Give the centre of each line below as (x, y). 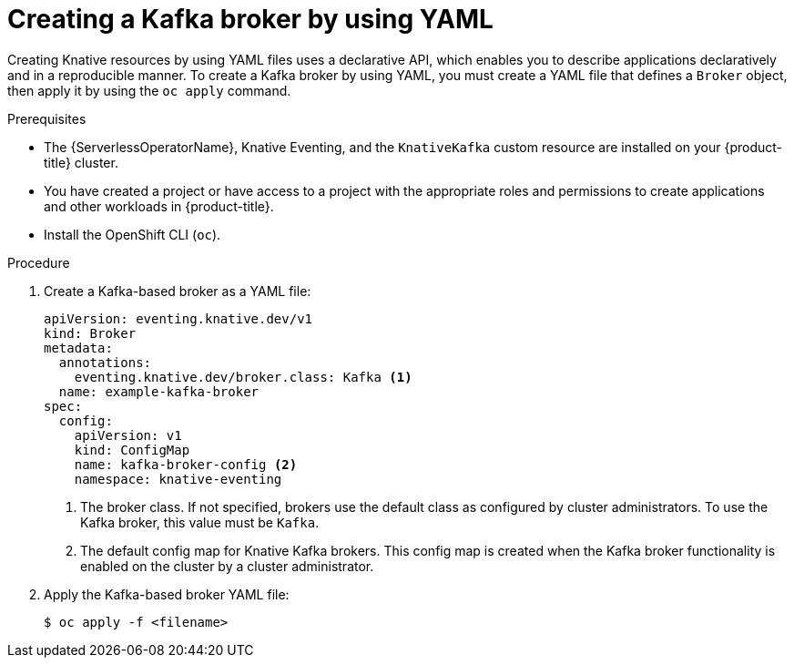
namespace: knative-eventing (178, 479)
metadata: (78, 348)
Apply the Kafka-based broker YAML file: (167, 594)
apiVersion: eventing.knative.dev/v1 (178, 318)
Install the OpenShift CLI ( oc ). (132, 234)
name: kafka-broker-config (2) (186, 464)
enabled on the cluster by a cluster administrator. (227, 566)
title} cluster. (81, 162)
